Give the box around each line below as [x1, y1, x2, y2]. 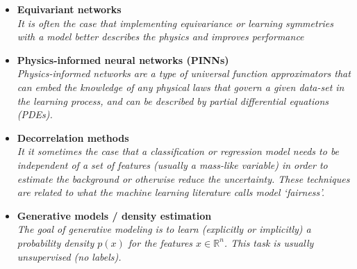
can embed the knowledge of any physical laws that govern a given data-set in [17, 79, 344, 94]
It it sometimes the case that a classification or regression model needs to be [17, 144, 340, 158]
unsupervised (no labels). [17, 249, 122, 263]
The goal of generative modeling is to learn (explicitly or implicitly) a [17, 222, 311, 236]
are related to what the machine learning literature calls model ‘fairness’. [17, 185, 325, 199]
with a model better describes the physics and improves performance [17, 29, 304, 44]
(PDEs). [17, 107, 53, 122]
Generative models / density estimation [17, 208, 212, 222]
